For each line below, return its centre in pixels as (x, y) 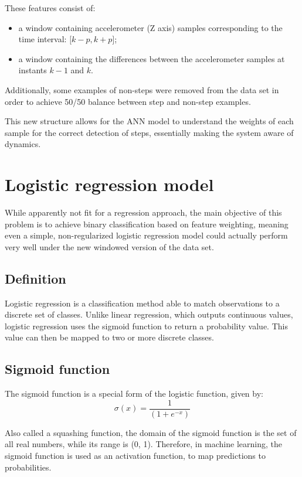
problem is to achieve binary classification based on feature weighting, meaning (147, 224)
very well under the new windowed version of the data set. (109, 246)
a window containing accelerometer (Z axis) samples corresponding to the (150, 27)
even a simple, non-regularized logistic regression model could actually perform (146, 235)
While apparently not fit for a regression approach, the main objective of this (143, 212)
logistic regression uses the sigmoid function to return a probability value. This (146, 326)
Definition (35, 278)
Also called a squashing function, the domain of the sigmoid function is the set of (151, 432)
